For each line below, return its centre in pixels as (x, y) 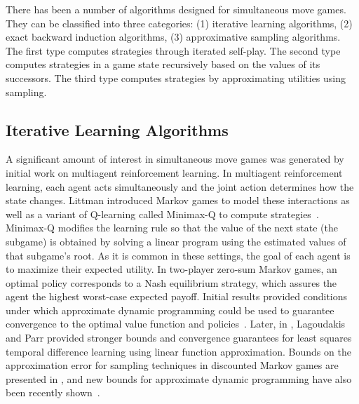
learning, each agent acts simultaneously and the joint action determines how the (180, 186)
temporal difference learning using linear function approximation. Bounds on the (178, 351)
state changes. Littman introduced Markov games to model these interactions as (178, 200)
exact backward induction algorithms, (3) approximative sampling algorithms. (173, 37)
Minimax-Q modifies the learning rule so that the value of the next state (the (172, 228)
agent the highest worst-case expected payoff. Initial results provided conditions (177, 296)
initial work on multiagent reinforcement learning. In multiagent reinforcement (174, 172)
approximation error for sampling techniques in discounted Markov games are (172, 365)
